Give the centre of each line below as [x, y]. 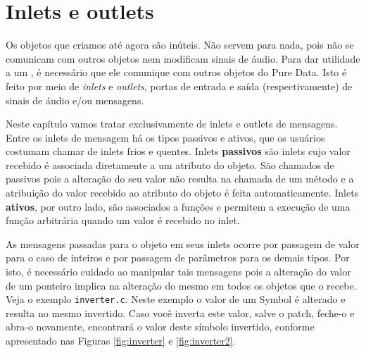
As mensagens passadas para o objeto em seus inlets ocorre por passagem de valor [183, 243]
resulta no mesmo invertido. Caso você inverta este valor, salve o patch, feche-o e [180, 312]
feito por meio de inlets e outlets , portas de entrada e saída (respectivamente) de [179, 86]
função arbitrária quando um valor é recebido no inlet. [123, 220]
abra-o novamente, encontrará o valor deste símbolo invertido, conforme [160, 327]
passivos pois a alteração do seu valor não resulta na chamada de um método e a [180, 179]
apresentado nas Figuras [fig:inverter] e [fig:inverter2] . [121, 341]
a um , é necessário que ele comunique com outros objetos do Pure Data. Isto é [176, 72]
